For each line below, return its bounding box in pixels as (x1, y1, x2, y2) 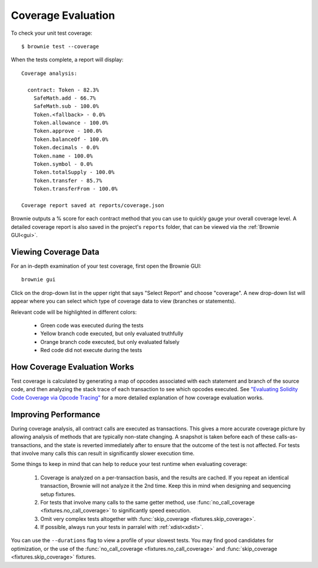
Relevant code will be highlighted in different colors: (11, 308, 137, 316)
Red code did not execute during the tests (40, 347, 143, 354)
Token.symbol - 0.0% (33, 161, 93, 168)
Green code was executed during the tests (40, 322, 144, 329)
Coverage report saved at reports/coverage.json (21, 202, 164, 209)
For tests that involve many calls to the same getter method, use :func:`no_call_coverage (40, 498, 255, 505)
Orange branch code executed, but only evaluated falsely (40, 338, 180, 345)
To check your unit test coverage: (11, 29, 92, 37)
